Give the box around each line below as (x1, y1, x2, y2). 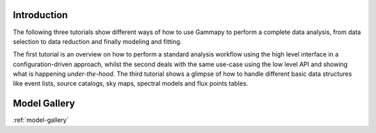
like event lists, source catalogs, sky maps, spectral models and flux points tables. (13, 79, 249, 88)
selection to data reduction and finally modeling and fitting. (13, 37, 182, 45)
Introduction (13, 9, 68, 21)
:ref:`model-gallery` (13, 116, 69, 125)
